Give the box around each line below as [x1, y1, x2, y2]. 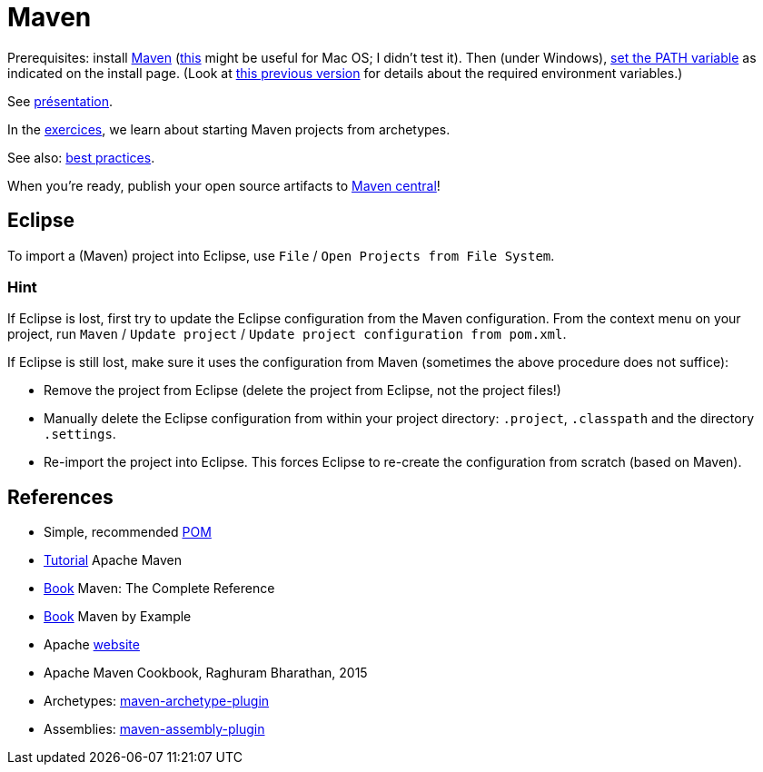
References [7, 485, 114, 509]
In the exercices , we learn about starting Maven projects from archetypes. [7, 121, 451, 137]
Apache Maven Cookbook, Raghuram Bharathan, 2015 [44, 665, 368, 681]
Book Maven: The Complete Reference [44, 580, 275, 597]
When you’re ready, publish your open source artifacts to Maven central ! [7, 177, 441, 193]
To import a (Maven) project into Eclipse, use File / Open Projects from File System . [7, 247, 555, 263]
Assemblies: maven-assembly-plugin [44, 721, 265, 737]
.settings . [44, 426, 116, 442]
